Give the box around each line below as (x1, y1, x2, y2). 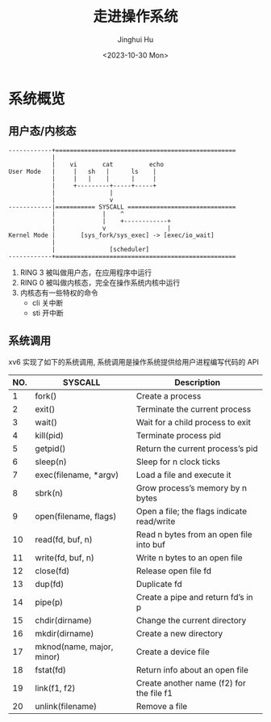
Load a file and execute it (135, 469, 231, 480)
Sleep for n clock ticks (135, 456, 220, 467)
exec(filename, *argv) (35, 469, 119, 480)
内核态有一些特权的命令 (19, 288, 98, 298)
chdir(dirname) (35, 614, 93, 626)
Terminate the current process (135, 403, 252, 415)
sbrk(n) (35, 487, 64, 498)
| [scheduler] (51, 245, 150, 253)
